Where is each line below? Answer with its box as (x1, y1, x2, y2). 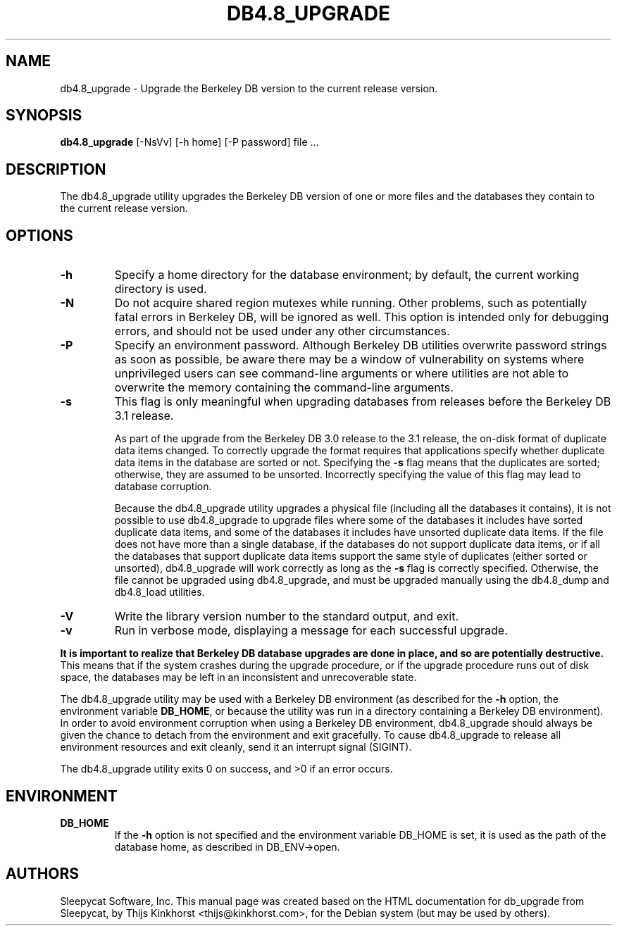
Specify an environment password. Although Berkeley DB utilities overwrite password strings (114, 338, 607, 353)
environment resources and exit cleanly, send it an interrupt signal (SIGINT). (60, 741, 412, 754)
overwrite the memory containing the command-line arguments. (114, 380, 454, 395)
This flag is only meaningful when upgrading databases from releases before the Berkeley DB (114, 394, 611, 409)
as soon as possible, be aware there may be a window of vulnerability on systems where (114, 352, 585, 367)
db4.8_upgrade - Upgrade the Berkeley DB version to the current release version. (60, 82, 438, 94)
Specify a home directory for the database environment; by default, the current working (114, 268, 580, 282)
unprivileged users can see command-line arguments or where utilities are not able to (114, 366, 569, 381)
